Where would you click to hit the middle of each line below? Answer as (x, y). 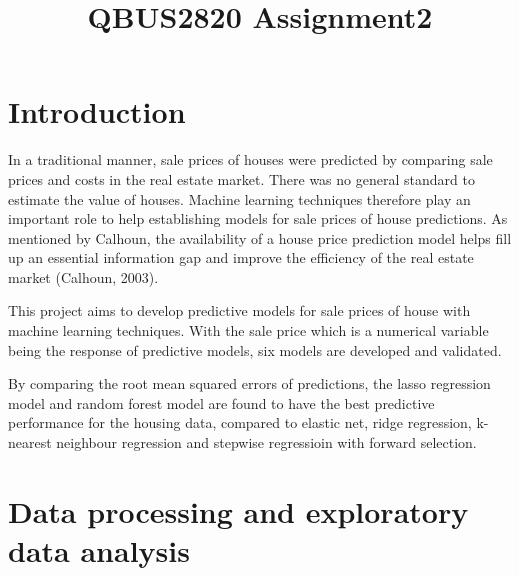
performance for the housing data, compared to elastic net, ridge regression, (240, 422)
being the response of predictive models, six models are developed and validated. (255, 349)
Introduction (97, 111)
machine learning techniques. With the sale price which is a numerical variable (248, 330)
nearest (30, 442)
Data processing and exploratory (238, 510)
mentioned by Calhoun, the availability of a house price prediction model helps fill (260, 237)
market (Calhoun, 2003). (83, 276)
